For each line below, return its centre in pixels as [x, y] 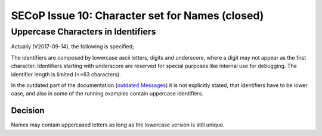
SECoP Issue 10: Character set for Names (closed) [137, 16]
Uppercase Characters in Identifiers [83, 32]
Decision [28, 111]
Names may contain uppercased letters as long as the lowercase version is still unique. [118, 125]
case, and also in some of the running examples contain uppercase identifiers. [107, 94]
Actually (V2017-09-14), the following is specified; [72, 47]
